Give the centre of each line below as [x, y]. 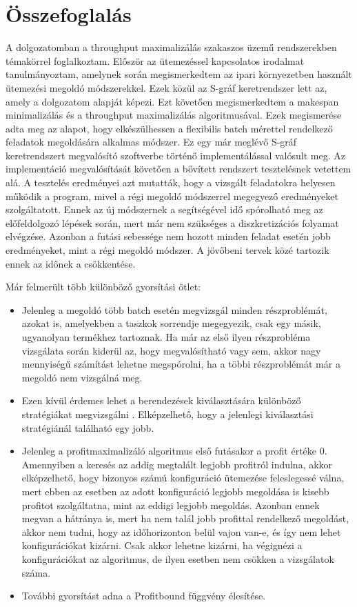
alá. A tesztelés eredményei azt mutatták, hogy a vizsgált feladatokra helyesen [171, 182]
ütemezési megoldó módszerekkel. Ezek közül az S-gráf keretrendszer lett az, [166, 87]
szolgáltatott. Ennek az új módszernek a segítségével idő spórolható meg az [164, 209]
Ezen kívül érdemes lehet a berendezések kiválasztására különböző [161, 400]
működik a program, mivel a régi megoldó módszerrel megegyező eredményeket [172, 196]
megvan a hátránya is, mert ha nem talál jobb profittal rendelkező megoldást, [185, 518]
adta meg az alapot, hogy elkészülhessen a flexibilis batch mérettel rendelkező [169, 128]
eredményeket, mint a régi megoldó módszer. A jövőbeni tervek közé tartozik [167, 250]
